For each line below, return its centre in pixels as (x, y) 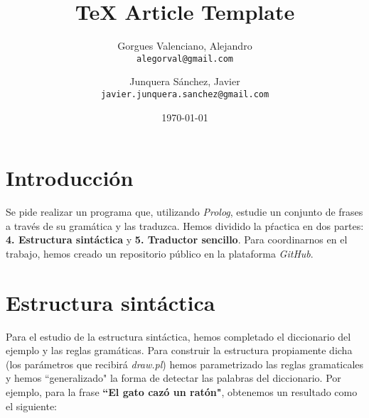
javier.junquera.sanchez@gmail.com (185, 94)
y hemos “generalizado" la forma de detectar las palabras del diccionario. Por (173, 378)
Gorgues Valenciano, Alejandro (185, 46)
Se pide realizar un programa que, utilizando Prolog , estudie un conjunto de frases (184, 212)
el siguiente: (32, 406)
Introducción (70, 178)
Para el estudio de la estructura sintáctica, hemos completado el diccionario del (178, 336)
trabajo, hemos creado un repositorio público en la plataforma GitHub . (160, 253)
